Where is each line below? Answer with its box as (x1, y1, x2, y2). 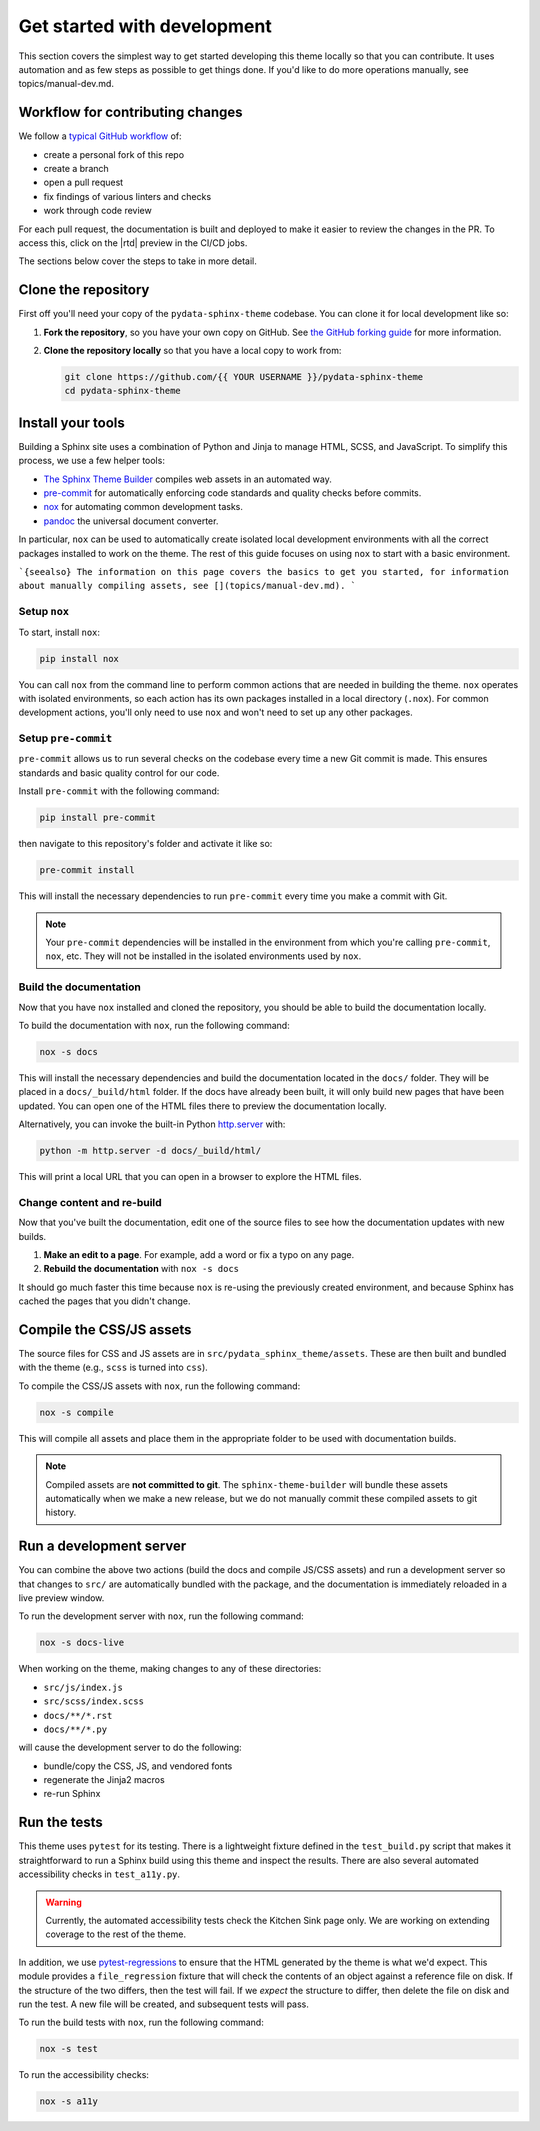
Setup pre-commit (18, 731, 113, 745)
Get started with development (18, 15, 272, 37)
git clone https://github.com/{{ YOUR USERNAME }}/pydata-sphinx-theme (64, 371, 424, 383)
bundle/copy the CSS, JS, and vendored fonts (43, 1760, 233, 1772)
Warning (45, 1896, 82, 1908)
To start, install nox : (18, 626, 100, 638)
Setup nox (18, 605, 70, 619)
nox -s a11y (39, 2096, 99, 2107)
